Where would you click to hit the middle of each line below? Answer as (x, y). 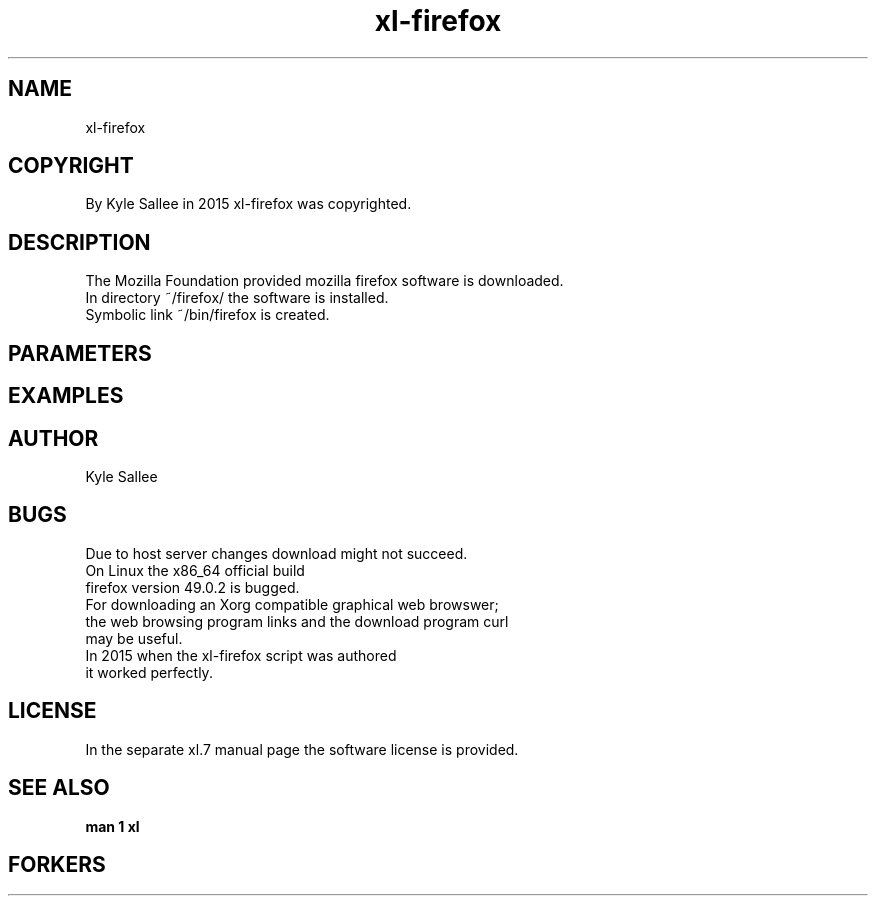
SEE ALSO (59, 788)
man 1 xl (112, 826)
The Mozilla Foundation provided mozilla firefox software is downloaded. (324, 281)
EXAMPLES (66, 396)
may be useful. (134, 638)
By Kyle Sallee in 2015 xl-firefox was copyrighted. (248, 204)
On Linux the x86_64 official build (195, 570)
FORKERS (57, 864)
